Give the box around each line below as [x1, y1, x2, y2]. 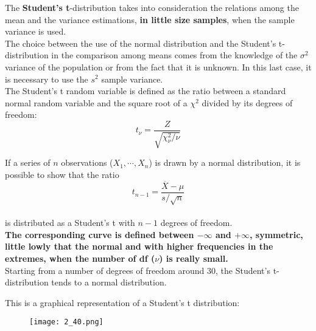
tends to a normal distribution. [51, 276, 167, 288]
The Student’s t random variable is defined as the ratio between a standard [5, 84, 286, 97]
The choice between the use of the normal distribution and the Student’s [5, 36, 276, 49]
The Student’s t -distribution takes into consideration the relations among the [5, 1, 299, 13]
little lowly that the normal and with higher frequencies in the [5, 240, 273, 253]
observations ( [61, 156, 113, 169]
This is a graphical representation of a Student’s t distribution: [5, 296, 240, 309]
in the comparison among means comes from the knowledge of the [51, 49, 298, 61]
